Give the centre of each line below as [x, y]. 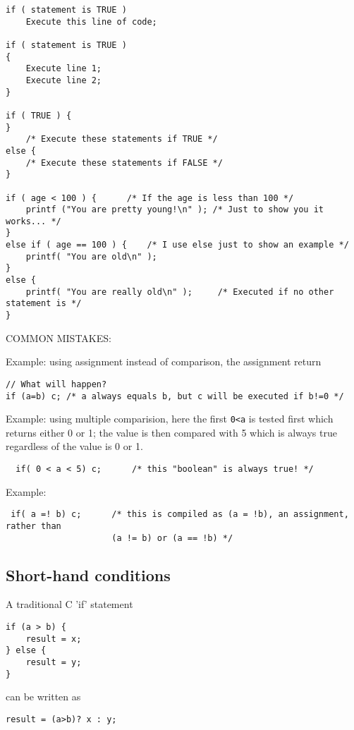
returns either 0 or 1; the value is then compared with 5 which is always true [171, 432]
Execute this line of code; [91, 22]
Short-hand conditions [88, 574]
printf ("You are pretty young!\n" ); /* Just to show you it [175, 210]
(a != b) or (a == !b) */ [172, 538]
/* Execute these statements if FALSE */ [124, 163]
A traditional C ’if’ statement [69, 604]
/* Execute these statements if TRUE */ [122, 139]
